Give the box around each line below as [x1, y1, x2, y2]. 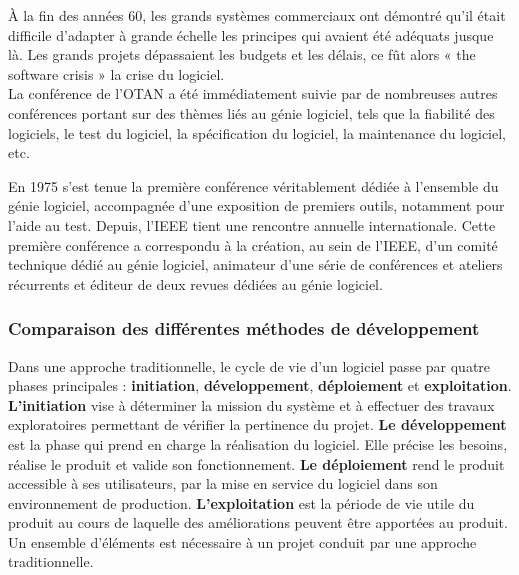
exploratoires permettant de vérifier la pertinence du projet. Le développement [8, 414, 507, 435]
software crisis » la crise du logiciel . [8, 63, 225, 84]
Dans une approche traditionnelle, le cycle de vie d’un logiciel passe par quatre [8, 355, 491, 376]
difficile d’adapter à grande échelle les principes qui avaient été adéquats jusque [8, 24, 494, 45]
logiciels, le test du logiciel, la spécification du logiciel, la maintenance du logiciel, [8, 122, 506, 143]
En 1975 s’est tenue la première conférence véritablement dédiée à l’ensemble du [8, 175, 499, 196]
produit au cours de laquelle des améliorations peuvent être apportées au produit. [8, 512, 508, 533]
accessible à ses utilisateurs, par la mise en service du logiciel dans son [8, 473, 438, 494]
